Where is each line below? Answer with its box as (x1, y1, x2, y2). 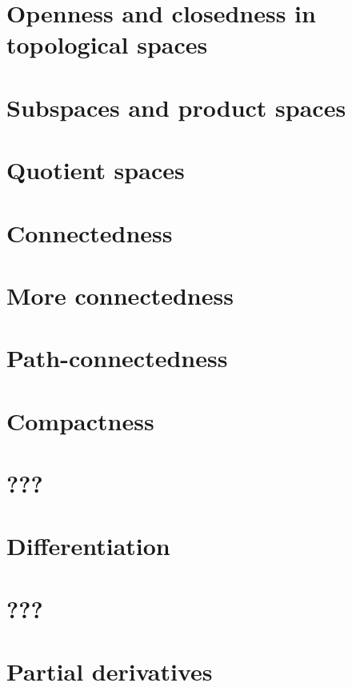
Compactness (6, 404, 154, 437)
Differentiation (6, 529, 170, 562)
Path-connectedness (6, 342, 228, 374)
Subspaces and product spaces (6, 90, 346, 123)
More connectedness (6, 278, 234, 311)
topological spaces (6, 28, 208, 61)
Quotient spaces (6, 154, 185, 186)
